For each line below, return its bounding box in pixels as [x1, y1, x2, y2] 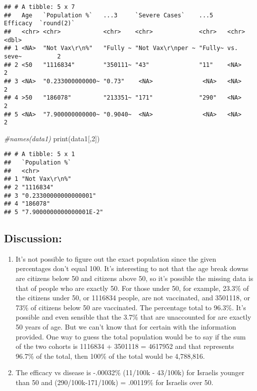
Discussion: [4, 230, 62, 246]
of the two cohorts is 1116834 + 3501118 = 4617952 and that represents [15, 341, 234, 351]
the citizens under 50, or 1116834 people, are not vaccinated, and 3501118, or [15, 292, 250, 303]
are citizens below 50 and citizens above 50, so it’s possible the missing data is [15, 273, 254, 283]
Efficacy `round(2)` [4, 20, 75, 27]
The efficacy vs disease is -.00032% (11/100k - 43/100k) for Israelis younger [15, 367, 245, 378]
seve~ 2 [4, 53, 61, 60]
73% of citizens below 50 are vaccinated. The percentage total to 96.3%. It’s [15, 302, 246, 312]
